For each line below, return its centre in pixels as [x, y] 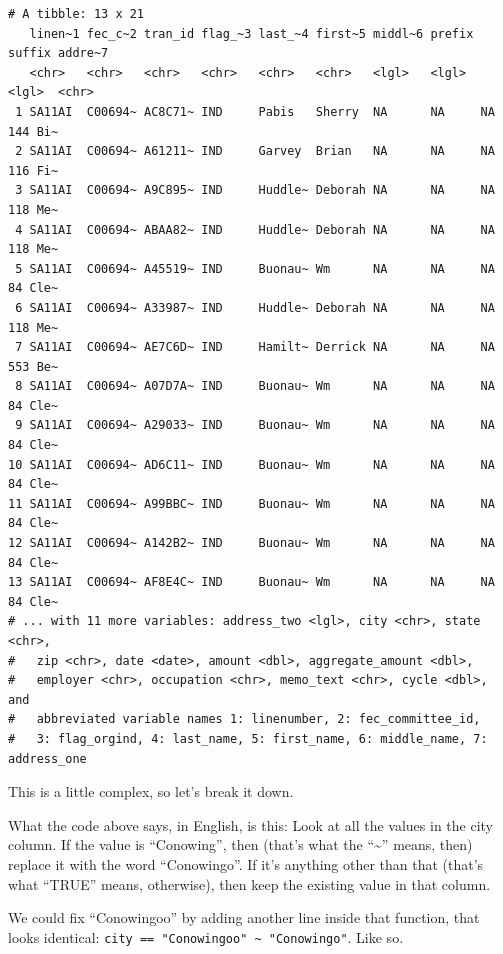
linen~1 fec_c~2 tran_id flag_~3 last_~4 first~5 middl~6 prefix [251, 33]
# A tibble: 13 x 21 [76, 14]
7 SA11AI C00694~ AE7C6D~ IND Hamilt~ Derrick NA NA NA [255, 347]
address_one [47, 758]
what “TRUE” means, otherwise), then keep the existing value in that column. [249, 883]
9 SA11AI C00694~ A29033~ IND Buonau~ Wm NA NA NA [255, 425]
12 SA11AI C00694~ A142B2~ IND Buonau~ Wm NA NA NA [251, 543]
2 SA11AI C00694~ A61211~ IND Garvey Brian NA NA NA [255, 151]
